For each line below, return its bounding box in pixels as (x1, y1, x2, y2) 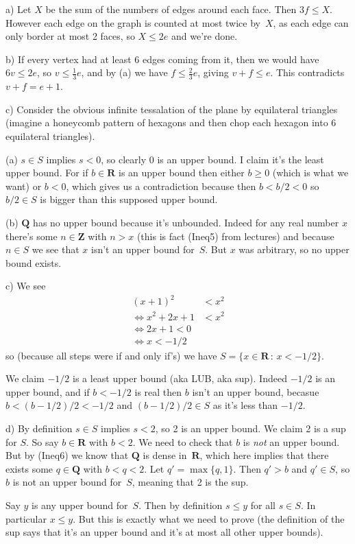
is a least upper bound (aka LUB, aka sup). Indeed (73, 371, 287, 386)
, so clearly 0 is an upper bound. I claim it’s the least (101, 152, 324, 166)
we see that (32, 242, 79, 257)
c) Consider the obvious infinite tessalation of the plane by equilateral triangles (5, 102, 338, 116)
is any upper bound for (31, 497, 128, 512)
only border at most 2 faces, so (5, 29, 135, 43)
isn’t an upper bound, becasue (192, 384, 319, 399)
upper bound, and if (5, 384, 90, 399)
